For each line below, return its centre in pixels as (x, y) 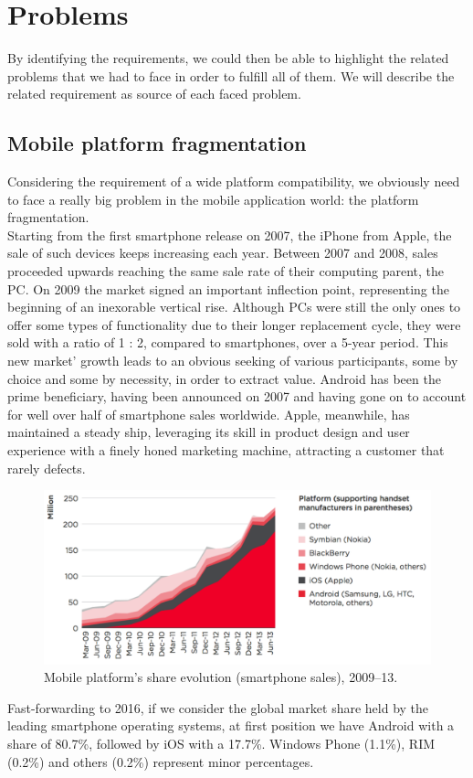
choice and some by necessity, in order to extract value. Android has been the (224, 378)
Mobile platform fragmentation (157, 143)
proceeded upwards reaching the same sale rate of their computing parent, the (226, 271)
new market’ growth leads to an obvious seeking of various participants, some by (233, 361)
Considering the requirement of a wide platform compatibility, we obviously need (234, 181)
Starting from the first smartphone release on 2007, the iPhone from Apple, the (230, 234)
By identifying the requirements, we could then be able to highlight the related (228, 58)
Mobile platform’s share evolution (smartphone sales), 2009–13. (221, 677)
